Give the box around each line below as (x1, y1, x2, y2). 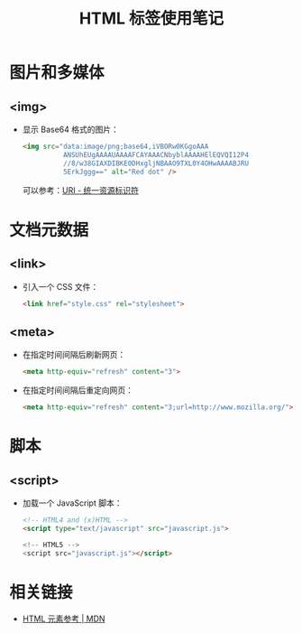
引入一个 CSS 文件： (22, 281, 99, 292)
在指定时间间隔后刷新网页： (22, 349, 126, 360)
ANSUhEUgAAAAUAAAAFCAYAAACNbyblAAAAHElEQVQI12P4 (62, 150, 250, 159)
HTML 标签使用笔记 (78, 8, 224, 29)
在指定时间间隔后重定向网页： (22, 385, 133, 396)
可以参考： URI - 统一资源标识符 (22, 184, 140, 195)
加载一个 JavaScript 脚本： (22, 498, 123, 508)
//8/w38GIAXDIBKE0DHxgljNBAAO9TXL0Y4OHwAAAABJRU (62, 159, 250, 168)
